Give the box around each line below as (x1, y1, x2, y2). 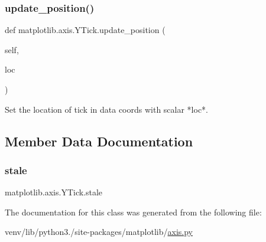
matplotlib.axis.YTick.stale (5, 186, 103, 198)
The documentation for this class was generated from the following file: (5, 205, 262, 218)
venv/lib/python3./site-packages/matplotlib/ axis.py (5, 225, 193, 238)
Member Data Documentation (5, 132, 193, 150)
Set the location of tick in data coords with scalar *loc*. (5, 103, 209, 115)
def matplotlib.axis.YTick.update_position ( (5, 24, 166, 36)
